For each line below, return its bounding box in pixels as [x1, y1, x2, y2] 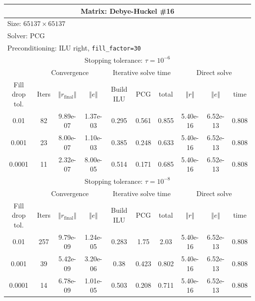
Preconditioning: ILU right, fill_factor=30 [7, 43, 141, 53]
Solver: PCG [7, 30, 45, 41]
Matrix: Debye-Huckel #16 [80, 5, 175, 16]
